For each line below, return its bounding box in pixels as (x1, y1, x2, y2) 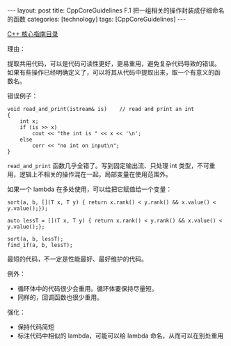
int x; (19, 118, 39, 125)
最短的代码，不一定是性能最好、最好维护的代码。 (7, 255, 148, 263)
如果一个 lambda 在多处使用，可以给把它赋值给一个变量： (7, 185, 173, 193)
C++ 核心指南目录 (7, 30, 58, 38)
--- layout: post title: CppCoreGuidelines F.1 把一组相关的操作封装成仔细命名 (7, 6, 225, 15)
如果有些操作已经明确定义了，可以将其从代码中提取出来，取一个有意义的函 (7, 68, 221, 76)
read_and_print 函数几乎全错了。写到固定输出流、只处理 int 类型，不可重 (7, 162, 216, 170)
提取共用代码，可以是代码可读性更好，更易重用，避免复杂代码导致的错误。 (7, 59, 221, 68)
